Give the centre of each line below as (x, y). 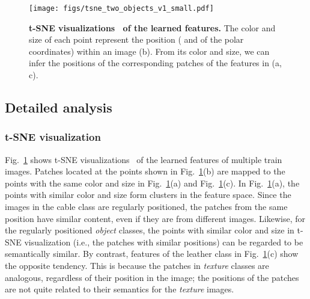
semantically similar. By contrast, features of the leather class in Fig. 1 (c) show (152, 254)
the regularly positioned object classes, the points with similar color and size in (150, 230)
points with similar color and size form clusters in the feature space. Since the (148, 195)
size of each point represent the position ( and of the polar (136, 39)
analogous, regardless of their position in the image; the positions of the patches (152, 277)
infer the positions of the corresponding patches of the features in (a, (155, 63)
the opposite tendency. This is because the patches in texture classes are (137, 265)
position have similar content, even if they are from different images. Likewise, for (155, 218)
